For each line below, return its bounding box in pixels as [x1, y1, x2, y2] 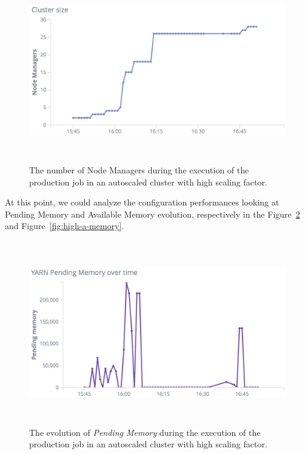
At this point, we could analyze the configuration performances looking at [5, 196, 280, 209]
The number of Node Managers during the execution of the [29, 163, 249, 176]
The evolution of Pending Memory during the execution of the [29, 426, 261, 438]
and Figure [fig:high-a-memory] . [5, 219, 124, 232]
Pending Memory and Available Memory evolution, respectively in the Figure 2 [5, 207, 300, 220]
